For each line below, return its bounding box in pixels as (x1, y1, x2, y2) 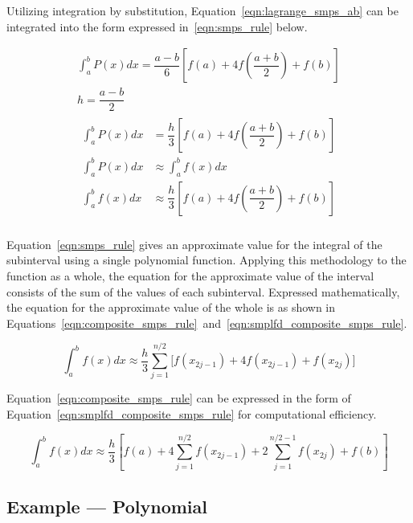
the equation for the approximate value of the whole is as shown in (6, 299, 336, 316)
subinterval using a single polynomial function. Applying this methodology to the (6, 251, 407, 268)
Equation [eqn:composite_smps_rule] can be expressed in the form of (6, 390, 351, 407)
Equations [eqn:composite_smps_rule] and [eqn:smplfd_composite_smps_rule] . (6, 314, 407, 331)
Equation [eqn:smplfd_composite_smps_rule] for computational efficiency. (6, 406, 377, 423)
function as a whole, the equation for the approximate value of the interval (6, 267, 374, 284)
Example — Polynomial (6, 493, 208, 518)
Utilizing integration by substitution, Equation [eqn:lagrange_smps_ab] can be (6, 2, 399, 18)
